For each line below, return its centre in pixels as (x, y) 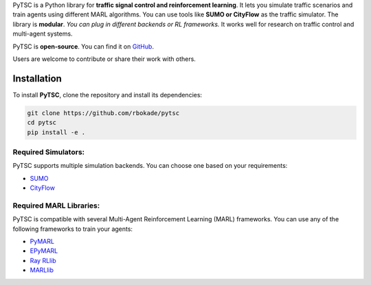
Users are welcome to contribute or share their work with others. (104, 59)
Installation (37, 78)
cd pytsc (42, 123)
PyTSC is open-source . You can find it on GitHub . (83, 46)
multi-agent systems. (43, 34)
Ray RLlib (43, 260)
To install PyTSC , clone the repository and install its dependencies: (108, 95)
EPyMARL (44, 251)
